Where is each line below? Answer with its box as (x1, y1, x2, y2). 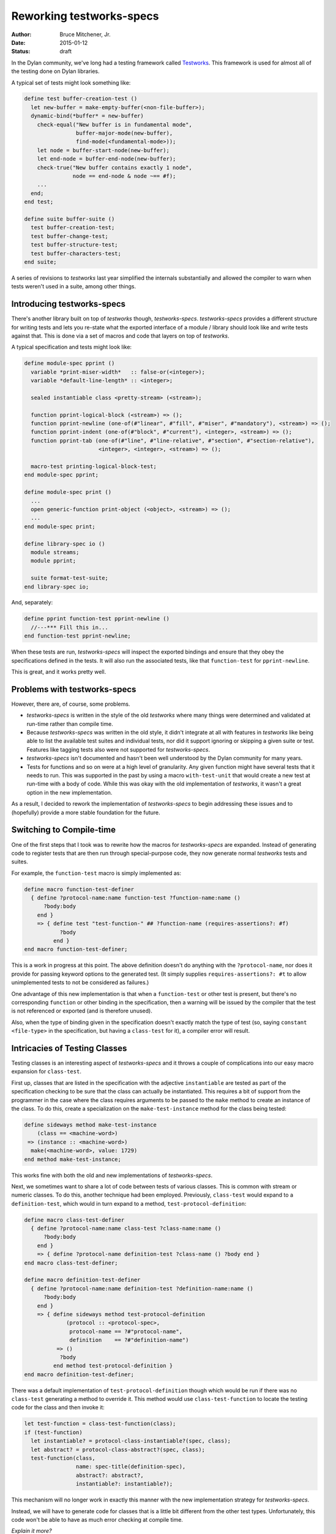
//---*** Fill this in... (31, 623, 108, 631)
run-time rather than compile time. (26, 720, 113, 727)
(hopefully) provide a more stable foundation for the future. (11, 809, 160, 816)
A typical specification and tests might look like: (11, 344, 132, 351)
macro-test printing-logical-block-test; (31, 463, 157, 470)
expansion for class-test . (11, 1068, 82, 1075)
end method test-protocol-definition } (53, 1362, 173, 1370)
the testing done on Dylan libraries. (11, 67, 100, 75)
